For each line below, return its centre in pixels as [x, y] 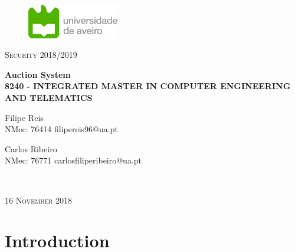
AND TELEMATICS [49, 98]
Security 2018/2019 [41, 55]
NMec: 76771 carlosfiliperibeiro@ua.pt [73, 160]
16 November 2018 [39, 200]
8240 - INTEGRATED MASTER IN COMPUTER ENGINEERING [148, 86]
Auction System [38, 74]
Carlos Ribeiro [31, 148]
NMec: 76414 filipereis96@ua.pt [61, 129]
